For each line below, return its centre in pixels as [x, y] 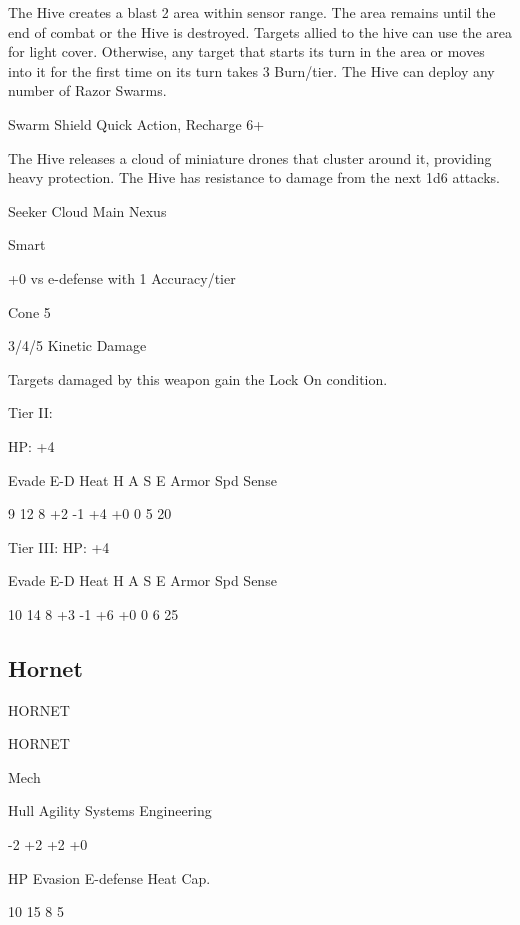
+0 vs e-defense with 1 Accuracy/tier [122, 277]
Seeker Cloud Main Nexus [87, 210]
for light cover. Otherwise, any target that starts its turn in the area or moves [246, 51]
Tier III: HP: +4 [59, 546]
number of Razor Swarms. [87, 90]
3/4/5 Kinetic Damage [77, 345]
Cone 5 [29, 311]
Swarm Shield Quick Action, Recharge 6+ [136, 123]
